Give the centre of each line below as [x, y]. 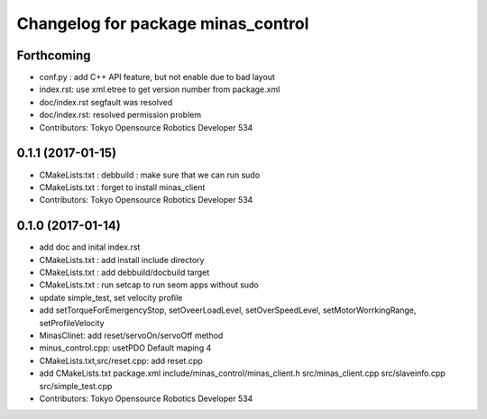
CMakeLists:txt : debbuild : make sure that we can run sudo [150, 175]
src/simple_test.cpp [76, 386]
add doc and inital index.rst [90, 247]
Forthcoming [54, 55]
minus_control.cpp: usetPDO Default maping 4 [125, 348]
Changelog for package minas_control [163, 23]
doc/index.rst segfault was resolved [106, 102]
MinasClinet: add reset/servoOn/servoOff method [131, 335]
